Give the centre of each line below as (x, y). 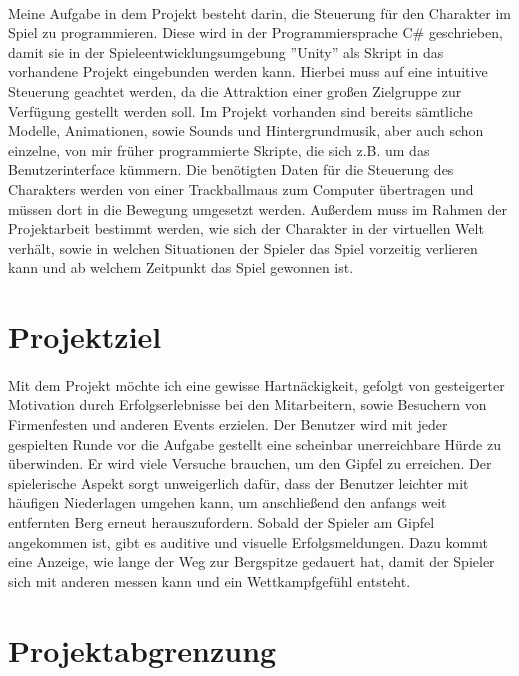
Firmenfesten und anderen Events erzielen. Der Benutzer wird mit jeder (228, 424)
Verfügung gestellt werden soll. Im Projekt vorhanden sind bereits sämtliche (240, 110)
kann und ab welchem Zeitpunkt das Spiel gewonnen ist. (181, 267)
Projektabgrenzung (142, 649)
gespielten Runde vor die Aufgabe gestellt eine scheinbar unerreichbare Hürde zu (254, 443)
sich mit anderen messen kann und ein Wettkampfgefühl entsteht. (209, 580)
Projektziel (85, 336)
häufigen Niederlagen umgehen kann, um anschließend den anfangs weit (227, 502)
